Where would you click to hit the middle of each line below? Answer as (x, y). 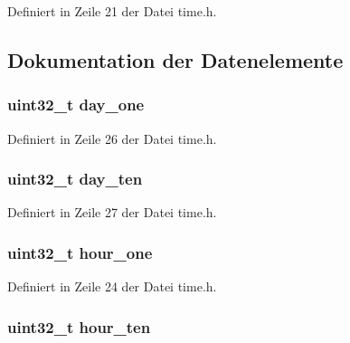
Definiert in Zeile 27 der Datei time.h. (112, 212)
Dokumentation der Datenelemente (175, 59)
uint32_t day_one (76, 105)
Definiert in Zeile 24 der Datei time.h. (112, 286)
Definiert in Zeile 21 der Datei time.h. (112, 11)
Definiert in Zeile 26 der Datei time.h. (112, 138)
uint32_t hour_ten (79, 326)
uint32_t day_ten (75, 179)
